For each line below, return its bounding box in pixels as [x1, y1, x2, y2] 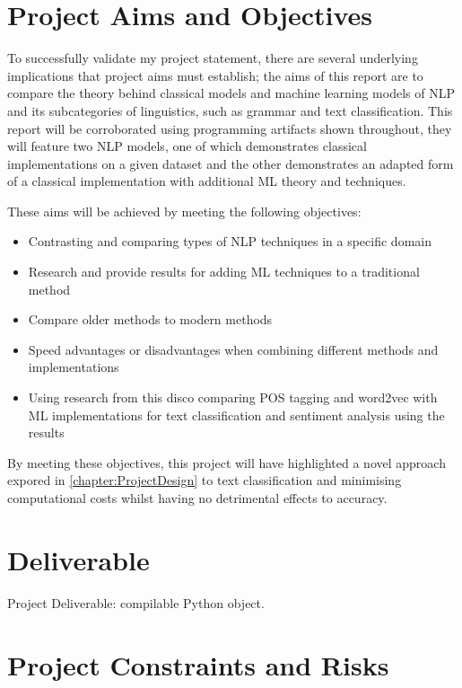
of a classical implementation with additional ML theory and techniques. [7, 172, 406, 190]
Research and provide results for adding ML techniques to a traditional [28, 262, 420, 281]
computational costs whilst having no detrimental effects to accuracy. [7, 489, 388, 507]
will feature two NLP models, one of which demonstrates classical [7, 137, 367, 155]
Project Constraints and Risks [7, 646, 389, 683]
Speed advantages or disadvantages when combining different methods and [28, 340, 439, 358]
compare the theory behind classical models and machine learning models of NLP [7, 84, 455, 102]
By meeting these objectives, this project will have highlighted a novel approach [7, 453, 446, 472]
